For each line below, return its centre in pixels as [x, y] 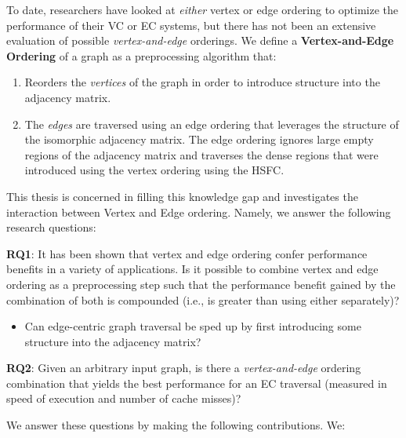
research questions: [51, 227]
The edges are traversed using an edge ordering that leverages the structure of [212, 124]
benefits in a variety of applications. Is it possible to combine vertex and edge [192, 269]
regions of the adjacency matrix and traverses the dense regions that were [201, 154]
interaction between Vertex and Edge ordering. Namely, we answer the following [199, 212]
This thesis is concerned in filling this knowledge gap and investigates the [182, 196]
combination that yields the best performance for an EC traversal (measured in [197, 383]
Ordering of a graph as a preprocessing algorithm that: [141, 55]
